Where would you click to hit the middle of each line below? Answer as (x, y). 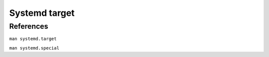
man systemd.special (34, 48)
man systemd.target (33, 39)
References (29, 26)
